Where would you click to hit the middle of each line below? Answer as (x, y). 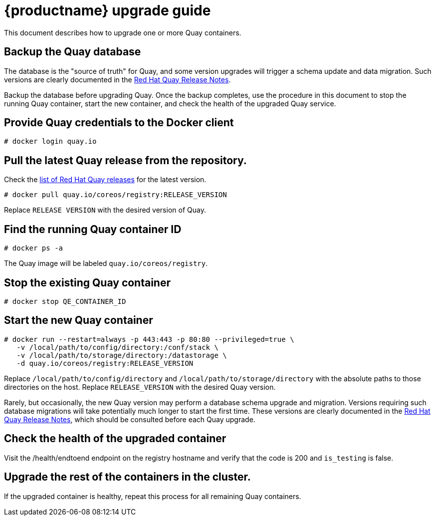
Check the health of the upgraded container (115, 439)
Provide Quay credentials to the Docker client (119, 123)
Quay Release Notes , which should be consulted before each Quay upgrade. (130, 419)
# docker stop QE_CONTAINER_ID (65, 301)
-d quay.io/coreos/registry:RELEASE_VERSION (105, 363)
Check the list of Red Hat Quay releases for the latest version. (105, 180)
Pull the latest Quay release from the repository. (125, 160)
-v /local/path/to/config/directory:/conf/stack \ (117, 347)
